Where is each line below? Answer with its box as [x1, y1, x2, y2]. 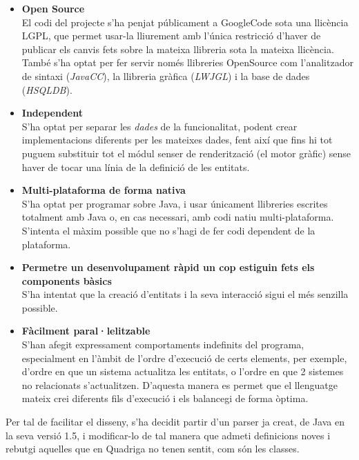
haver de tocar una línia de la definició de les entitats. [21, 159, 250, 174]
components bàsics [21, 273, 112, 288]
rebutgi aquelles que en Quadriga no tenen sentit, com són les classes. [6, 441, 300, 456]
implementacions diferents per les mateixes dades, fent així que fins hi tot [21, 132, 333, 147]
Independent [21, 106, 83, 120]
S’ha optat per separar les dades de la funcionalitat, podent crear [21, 119, 298, 133]
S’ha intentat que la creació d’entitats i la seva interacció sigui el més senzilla [21, 287, 349, 301]
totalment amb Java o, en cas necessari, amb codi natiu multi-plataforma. [21, 210, 334, 224]
